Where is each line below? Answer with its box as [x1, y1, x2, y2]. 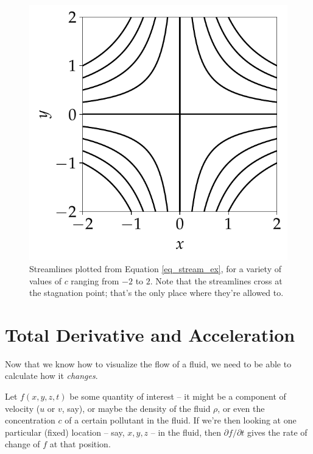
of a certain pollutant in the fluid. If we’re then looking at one [65, 414, 297, 427]
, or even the [217, 402, 265, 414]
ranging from [71, 274, 119, 287]
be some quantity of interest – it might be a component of [69, 390, 286, 403]
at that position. [49, 438, 111, 450]
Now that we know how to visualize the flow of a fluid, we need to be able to [5, 357, 292, 370]
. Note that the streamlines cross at [150, 274, 283, 287]
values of [29, 274, 62, 287]
